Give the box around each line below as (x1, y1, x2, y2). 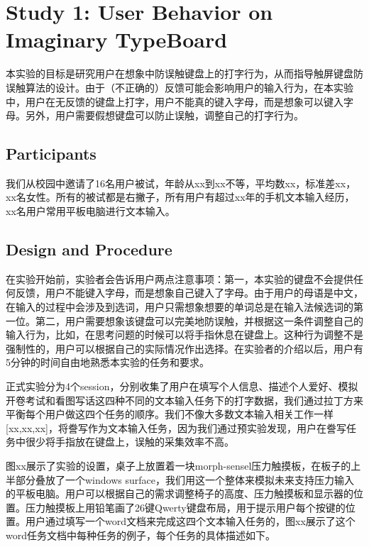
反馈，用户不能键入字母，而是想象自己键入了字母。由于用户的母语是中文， (15, 285, 363, 300)
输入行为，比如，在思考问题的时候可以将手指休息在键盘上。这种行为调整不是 (6, 327, 363, 342)
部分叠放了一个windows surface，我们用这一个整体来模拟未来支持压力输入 (15, 472, 354, 487)
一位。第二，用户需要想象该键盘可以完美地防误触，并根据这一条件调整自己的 (6, 313, 363, 328)
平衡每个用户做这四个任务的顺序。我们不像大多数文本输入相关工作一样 (6, 407, 334, 421)
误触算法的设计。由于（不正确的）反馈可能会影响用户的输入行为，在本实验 (6, 79, 353, 94)
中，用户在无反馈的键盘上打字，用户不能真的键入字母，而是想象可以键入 (6, 94, 343, 109)
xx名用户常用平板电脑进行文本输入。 (6, 204, 175, 219)
